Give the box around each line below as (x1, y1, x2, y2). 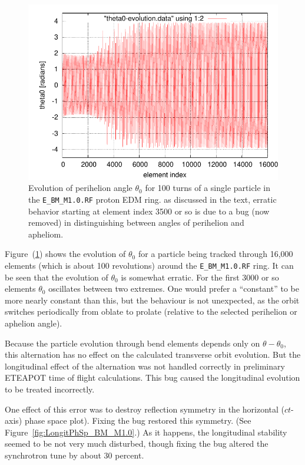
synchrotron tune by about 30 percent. (5, 448, 144, 461)
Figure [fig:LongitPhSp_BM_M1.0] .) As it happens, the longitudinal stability (5, 426, 287, 438)
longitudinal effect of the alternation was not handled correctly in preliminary (5, 360, 285, 372)
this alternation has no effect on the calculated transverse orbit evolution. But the (5, 348, 301, 361)
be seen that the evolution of (5, 271, 108, 283)
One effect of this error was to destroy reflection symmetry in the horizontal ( (5, 403, 284, 415)
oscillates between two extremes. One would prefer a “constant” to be (48, 282, 299, 295)
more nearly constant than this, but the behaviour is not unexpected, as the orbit (5, 293, 300, 306)
